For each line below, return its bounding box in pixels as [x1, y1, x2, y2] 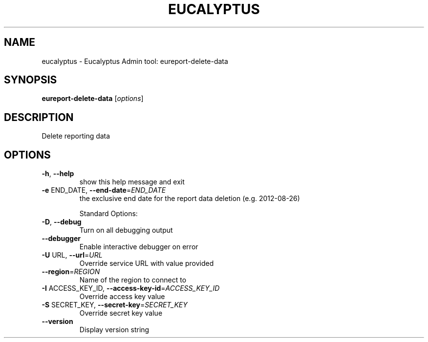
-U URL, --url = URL [42, 251, 103, 260]
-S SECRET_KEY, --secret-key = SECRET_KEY [42, 301, 188, 309]
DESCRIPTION [4, 111, 74, 123]
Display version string [79, 325, 150, 334]
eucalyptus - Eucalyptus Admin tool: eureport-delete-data [42, 57, 228, 65]
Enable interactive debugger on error [79, 242, 198, 251]
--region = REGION [42, 267, 100, 276]
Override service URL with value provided [79, 259, 214, 268]
